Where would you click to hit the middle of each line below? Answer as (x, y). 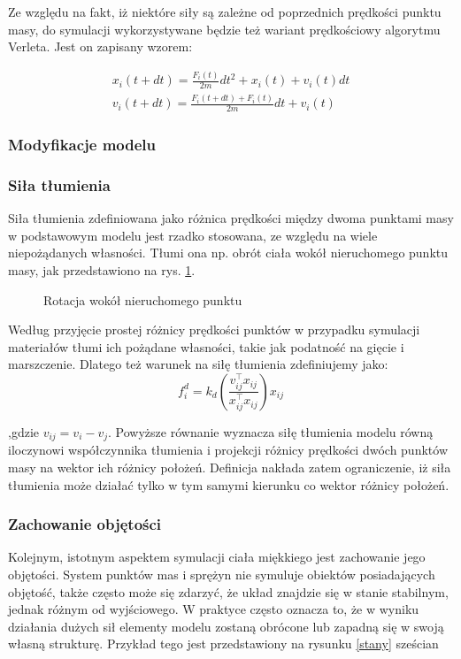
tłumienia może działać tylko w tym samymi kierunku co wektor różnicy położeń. (229, 484)
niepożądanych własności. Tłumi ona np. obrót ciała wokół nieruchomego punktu (228, 253)
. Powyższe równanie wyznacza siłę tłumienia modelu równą (271, 431)
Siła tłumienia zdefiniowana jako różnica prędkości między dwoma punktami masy (231, 218)
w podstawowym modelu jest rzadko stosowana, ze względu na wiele (193, 235)
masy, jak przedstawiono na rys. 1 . (102, 269)
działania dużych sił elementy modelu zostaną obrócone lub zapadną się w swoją (226, 626)
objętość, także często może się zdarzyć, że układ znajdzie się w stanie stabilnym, (228, 591)
